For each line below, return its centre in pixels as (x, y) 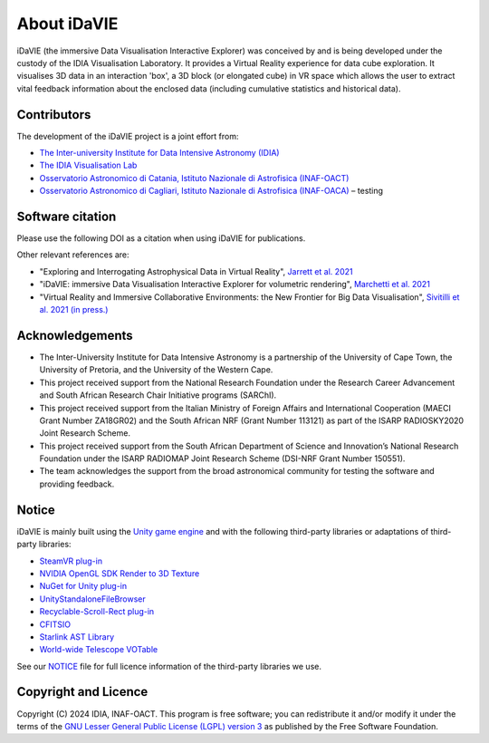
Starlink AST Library (77, 637)
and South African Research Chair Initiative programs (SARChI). (158, 395)
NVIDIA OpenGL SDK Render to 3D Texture (120, 573)
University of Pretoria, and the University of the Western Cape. (156, 370)
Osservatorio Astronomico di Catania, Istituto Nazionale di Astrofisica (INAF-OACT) (194, 178)
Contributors (54, 115)
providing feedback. (77, 484)
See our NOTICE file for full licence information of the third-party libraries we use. (169, 666)
